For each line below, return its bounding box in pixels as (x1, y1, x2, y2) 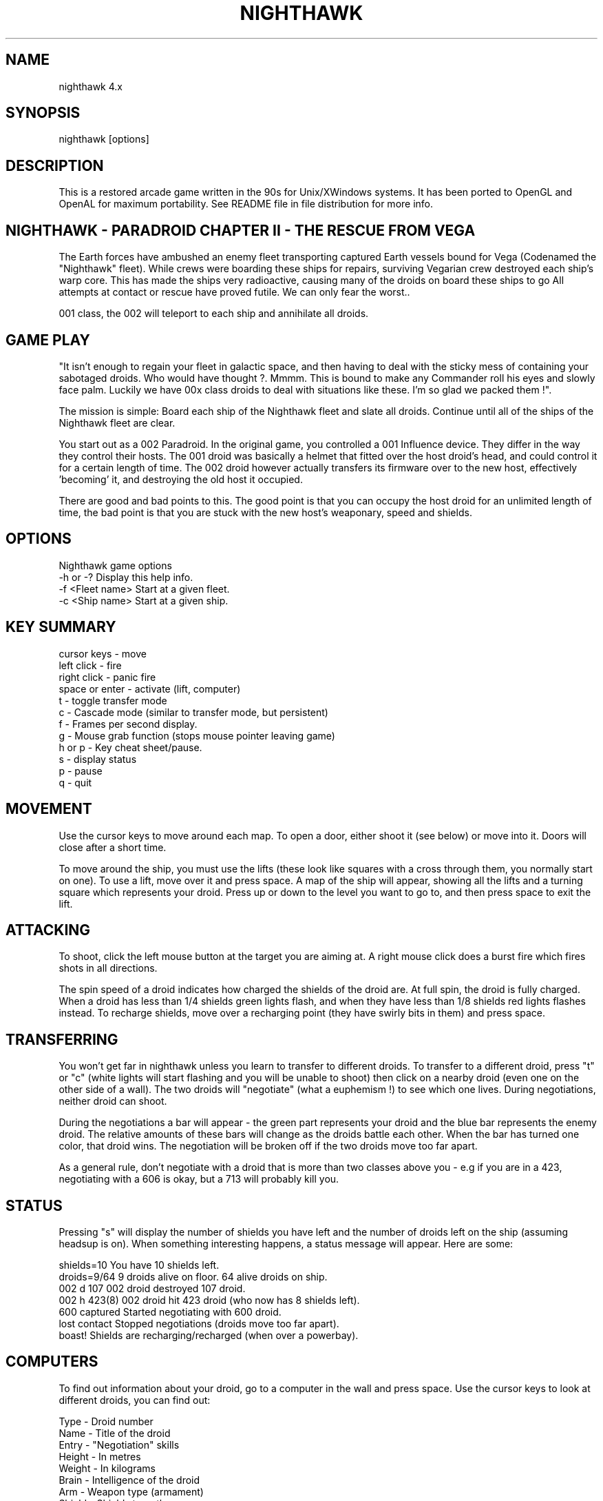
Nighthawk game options (59, 559, 172, 571)
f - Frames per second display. (59, 717, 198, 730)
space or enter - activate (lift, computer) (59, 682, 241, 695)
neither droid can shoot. (59, 1095, 167, 1107)
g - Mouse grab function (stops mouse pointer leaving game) (59, 729, 335, 742)
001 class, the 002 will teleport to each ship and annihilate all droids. (59, 307, 369, 320)
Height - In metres (59, 1450, 141, 1462)
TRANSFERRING (6, 1030, 118, 1048)
